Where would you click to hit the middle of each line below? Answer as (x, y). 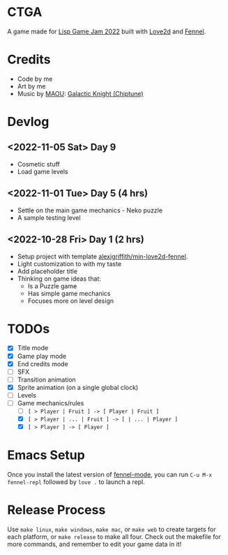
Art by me (31, 86)
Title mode (33, 348)
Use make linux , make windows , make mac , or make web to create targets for (112, 529)
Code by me (35, 79)
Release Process (56, 510)
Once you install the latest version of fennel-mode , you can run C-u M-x (110, 475)
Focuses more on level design (70, 301)
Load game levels (43, 171)
